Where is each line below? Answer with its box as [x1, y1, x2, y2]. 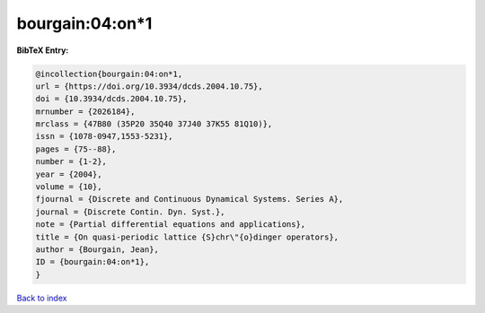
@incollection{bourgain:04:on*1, [35, 68, 183, 79]
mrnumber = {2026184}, [35, 106, 136, 117]
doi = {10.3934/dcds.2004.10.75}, [35, 94, 188, 104]
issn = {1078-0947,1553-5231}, [35, 131, 174, 142]
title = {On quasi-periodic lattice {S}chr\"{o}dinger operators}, [35, 231, 339, 242]
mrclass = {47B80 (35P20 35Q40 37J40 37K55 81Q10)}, [35, 119, 273, 129]
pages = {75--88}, [35, 143, 117, 154]
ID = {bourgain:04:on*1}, [35, 256, 150, 267]
